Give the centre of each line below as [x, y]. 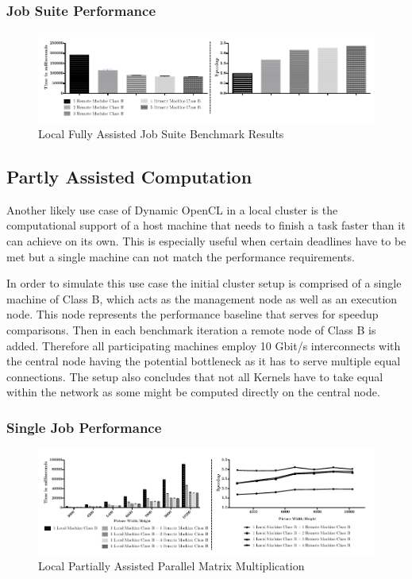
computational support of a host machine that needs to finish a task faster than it [206, 225]
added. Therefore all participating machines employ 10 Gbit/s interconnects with [204, 345]
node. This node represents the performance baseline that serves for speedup [193, 314]
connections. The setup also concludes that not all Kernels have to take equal [195, 376]
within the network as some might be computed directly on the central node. [193, 392]
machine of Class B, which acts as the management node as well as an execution [202, 298]
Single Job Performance [84, 427]
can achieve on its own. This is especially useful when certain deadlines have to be [206, 240]
